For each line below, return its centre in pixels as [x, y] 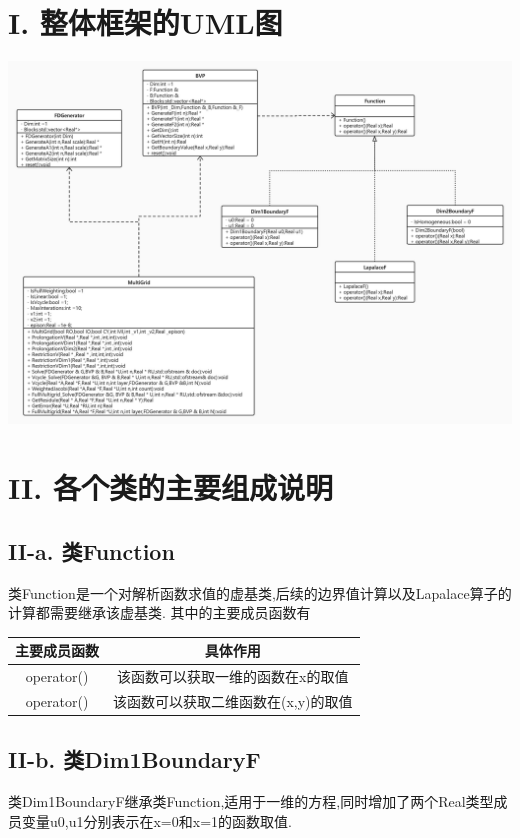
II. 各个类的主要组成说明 [170, 487]
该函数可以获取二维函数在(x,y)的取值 [233, 700]
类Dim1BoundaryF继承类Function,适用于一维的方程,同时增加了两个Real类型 [251, 801]
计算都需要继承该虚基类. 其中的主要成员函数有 [159, 612]
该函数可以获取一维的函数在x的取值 [233, 676]
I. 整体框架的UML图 [145, 22]
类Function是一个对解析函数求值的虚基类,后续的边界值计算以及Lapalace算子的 [260, 592]
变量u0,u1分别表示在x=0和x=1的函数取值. [156, 820]
